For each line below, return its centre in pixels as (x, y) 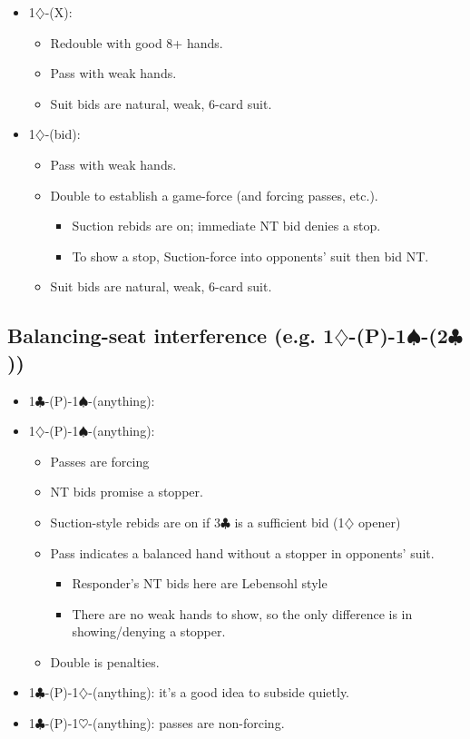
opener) (380, 522)
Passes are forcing (100, 461)
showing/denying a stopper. (149, 631)
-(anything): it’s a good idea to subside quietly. (219, 692)
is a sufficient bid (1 (289, 522)
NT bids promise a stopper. (127, 492)
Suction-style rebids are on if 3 (135, 522)
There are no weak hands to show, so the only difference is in (242, 613)
